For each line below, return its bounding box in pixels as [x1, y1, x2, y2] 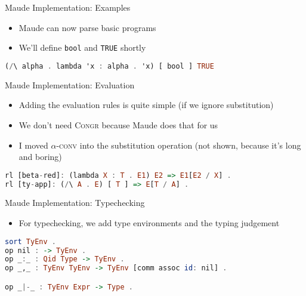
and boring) [18, 150, 62, 163]
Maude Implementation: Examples [5, 1, 131, 13]
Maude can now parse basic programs [18, 21, 156, 33]
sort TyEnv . [5, 237, 56, 246]
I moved [18, 138, 48, 151]
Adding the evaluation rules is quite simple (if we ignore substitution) [18, 98, 274, 111]
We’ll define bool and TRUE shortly [18, 41, 146, 54]
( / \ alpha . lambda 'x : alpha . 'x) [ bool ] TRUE [5, 61, 214, 70]
